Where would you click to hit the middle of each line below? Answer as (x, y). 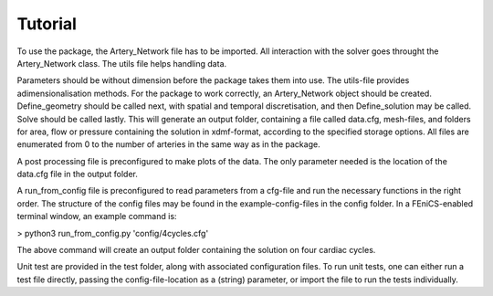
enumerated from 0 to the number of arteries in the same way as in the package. (168, 144)
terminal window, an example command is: (97, 217)
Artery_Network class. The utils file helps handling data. (122, 63)
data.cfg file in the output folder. (78, 174)
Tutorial (47, 24)
